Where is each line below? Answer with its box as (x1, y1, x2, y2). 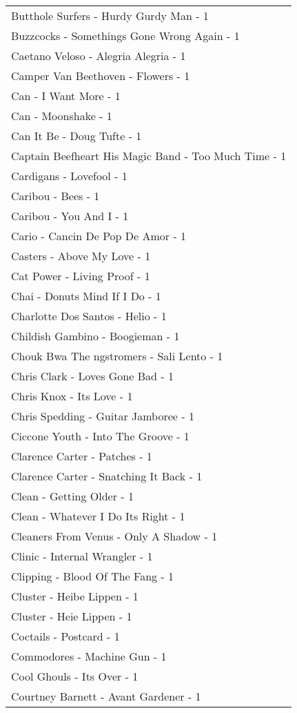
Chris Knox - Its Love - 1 (11, 388, 133, 404)
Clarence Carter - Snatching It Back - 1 (11, 468, 203, 484)
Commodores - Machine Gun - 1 (11, 648, 167, 664)
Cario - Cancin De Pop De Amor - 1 (11, 228, 187, 244)
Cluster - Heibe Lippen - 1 (11, 588, 139, 604)
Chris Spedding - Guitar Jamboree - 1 (11, 408, 194, 424)
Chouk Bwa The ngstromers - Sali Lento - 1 (11, 348, 223, 364)
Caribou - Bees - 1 (11, 188, 100, 204)
